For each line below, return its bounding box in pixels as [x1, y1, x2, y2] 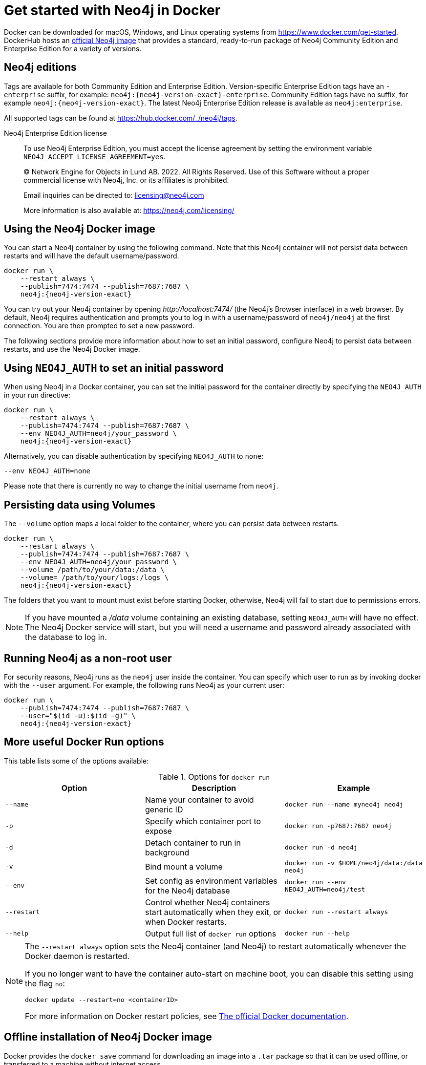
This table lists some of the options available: [4, 756, 149, 765]
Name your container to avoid [145, 794, 254, 805]
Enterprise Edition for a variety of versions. [4, 44, 142, 53]
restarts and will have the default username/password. [4, 252, 179, 260]
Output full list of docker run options [145, 928, 277, 938]
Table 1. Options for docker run [158, 771, 270, 782]
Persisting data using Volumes [4, 498, 156, 511]
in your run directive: [4, 391, 70, 400]
